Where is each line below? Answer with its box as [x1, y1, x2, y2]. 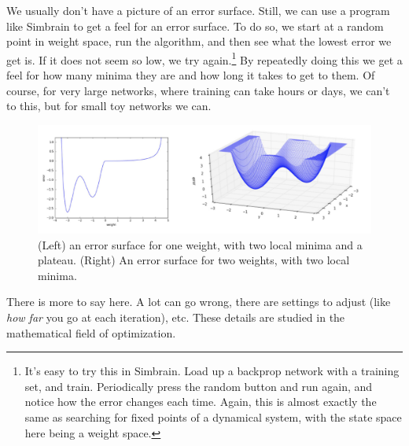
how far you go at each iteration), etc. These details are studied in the [6, 309, 345, 326]
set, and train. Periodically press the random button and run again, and [24, 378, 373, 394]
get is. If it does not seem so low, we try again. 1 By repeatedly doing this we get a [6, 49, 403, 68]
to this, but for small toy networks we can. [6, 98, 212, 114]
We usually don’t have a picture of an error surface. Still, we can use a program [6, 2, 390, 18]
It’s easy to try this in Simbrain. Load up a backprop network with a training [24, 363, 400, 379]
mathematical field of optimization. [6, 324, 176, 341]
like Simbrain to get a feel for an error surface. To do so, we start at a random [6, 17, 384, 34]
